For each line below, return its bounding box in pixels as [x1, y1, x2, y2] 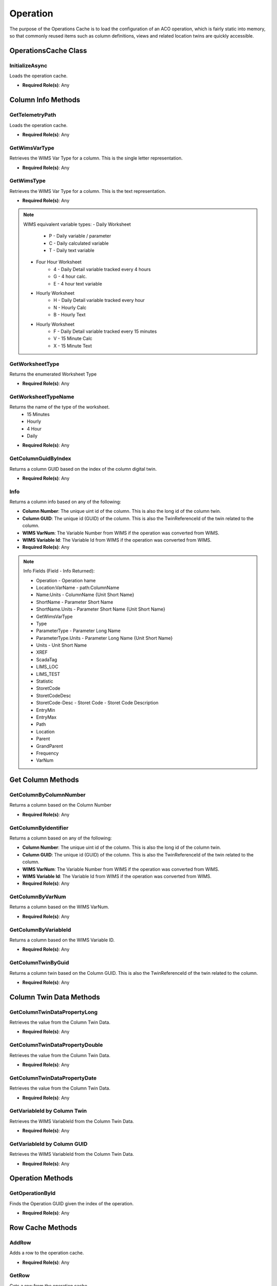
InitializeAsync [9, 62, 48, 69]
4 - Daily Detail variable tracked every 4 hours [53, 266, 151, 272]
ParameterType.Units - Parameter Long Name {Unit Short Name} [36, 635, 173, 641]
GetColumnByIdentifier [9, 824, 69, 831]
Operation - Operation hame [36, 577, 96, 583]
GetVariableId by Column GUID [9, 1140, 88, 1147]
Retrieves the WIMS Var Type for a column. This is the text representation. [9, 188, 166, 194]
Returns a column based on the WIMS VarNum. [9, 904, 109, 910]
